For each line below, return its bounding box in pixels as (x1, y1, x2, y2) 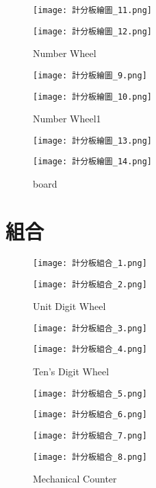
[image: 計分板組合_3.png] (33, 323, 147, 333)
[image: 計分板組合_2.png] (33, 279, 147, 289)
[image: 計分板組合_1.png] (33, 258, 147, 268)
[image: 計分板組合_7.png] (33, 430, 147, 441)
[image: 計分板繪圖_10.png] (33, 91, 152, 102)
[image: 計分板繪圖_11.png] (33, 5, 152, 15)
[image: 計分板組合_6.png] (33, 410, 147, 420)
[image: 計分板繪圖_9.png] (33, 70, 147, 80)
